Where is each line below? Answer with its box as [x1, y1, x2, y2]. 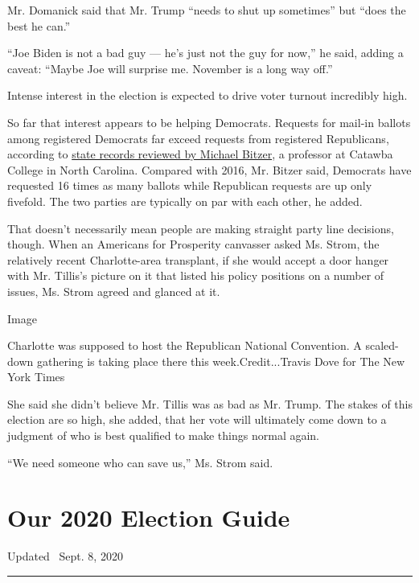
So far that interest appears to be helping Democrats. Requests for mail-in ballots [7, 113, 411, 130]
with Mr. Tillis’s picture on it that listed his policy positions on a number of [7, 267, 384, 284]
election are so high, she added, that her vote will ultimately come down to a [7, 411, 387, 428]
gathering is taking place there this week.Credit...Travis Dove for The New [36, 352, 405, 369]
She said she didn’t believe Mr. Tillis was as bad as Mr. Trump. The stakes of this [7, 395, 413, 412]
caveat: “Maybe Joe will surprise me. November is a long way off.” [7, 60, 333, 76]
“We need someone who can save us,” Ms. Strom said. [7, 454, 273, 470]
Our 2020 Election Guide [7, 501, 290, 534]
